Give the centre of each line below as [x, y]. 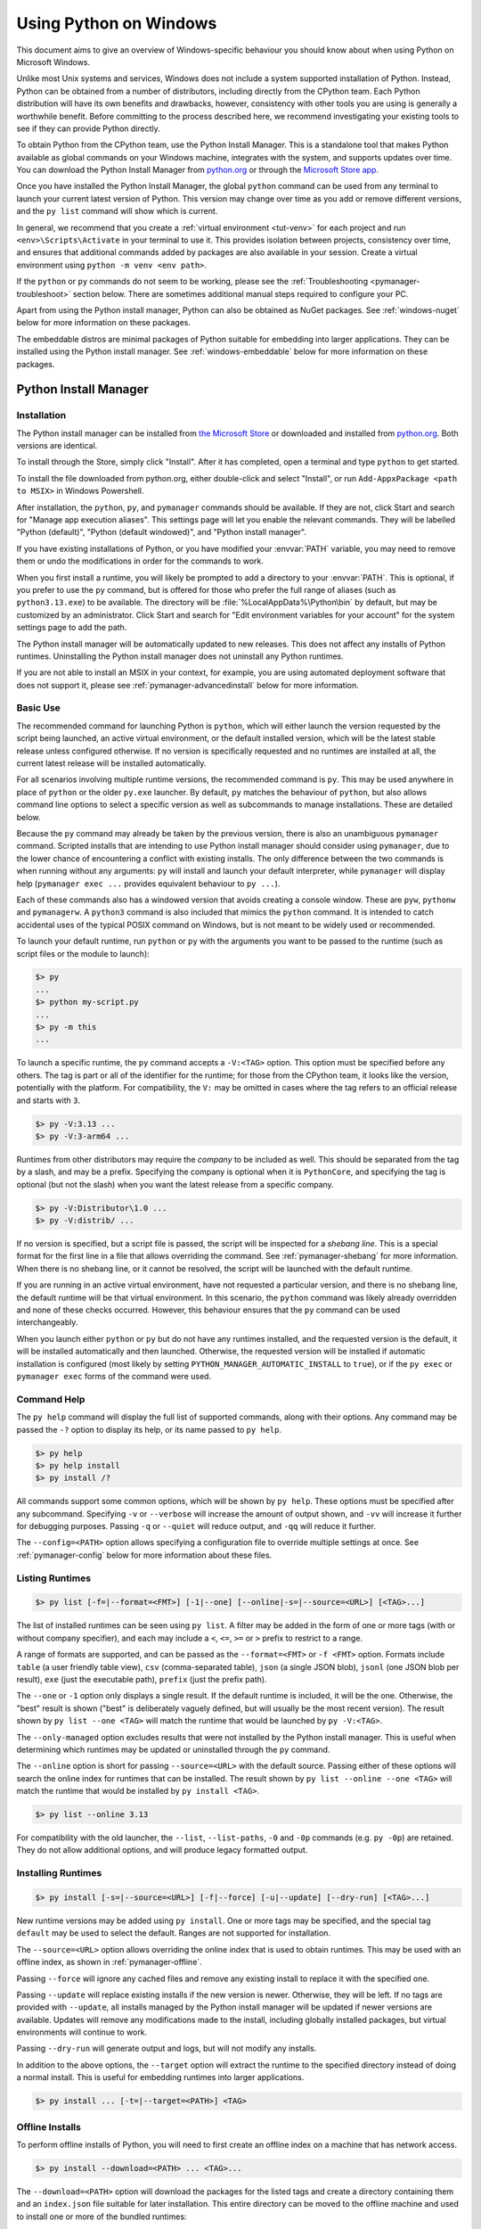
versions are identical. [57, 446]
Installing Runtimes [59, 1873]
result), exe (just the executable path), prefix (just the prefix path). [142, 1679]
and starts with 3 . [48, 1100]
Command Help [51, 1399]
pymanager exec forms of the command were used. [114, 1376]
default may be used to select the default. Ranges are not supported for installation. [174, 1933]
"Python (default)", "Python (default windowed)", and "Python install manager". [162, 532]
